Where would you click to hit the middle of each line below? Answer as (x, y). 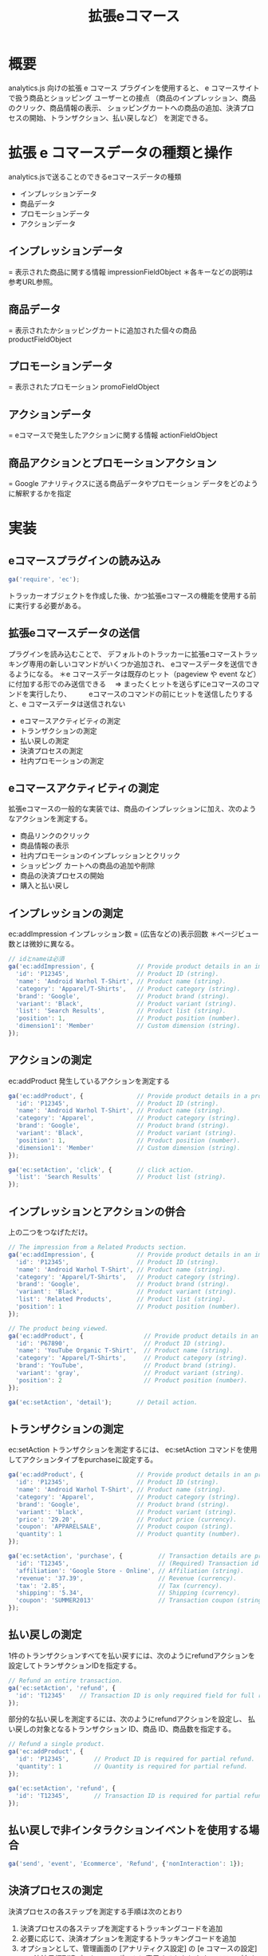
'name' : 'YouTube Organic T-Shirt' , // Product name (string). (124, 1351)
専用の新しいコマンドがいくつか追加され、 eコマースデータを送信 (137, 664)
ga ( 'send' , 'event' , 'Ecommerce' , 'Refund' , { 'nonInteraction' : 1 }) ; (126, 1864)
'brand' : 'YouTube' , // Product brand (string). (126, 1365)
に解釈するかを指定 (40, 493)
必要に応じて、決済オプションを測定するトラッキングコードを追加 (128, 1938)
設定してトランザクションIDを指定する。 (75, 1666)
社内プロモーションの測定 (62, 761)
